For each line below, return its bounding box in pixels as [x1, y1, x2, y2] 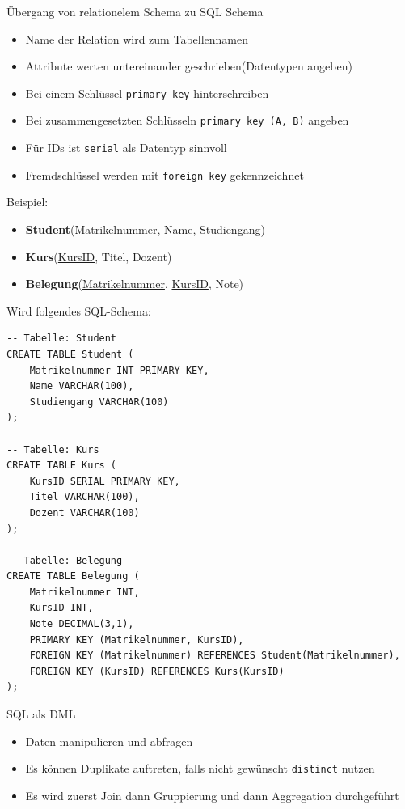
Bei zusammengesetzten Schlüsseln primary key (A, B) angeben [25, 112, 349, 129]
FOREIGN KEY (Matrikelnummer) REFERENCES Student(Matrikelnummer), [29, 650, 400, 662]
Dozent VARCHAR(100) [29, 506, 140, 519]
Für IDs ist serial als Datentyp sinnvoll [25, 139, 227, 156]
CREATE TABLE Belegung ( [6, 570, 140, 582]
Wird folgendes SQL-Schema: [6, 302, 151, 319]
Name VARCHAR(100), [29, 380, 134, 392]
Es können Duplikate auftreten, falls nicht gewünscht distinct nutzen [25, 760, 375, 777]
